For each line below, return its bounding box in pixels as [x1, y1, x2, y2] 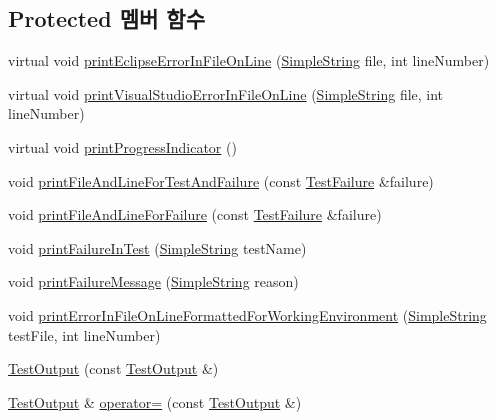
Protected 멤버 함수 [8, 3, 205, 34]
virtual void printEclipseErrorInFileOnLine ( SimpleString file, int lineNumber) [8, 50, 490, 71]
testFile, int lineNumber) [8, 324, 161, 345]
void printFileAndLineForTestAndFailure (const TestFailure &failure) [8, 170, 434, 191]
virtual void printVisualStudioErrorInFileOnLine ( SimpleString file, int [8, 83, 444, 104]
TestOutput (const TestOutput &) [8, 358, 219, 379]
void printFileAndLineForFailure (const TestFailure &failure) [8, 204, 382, 225]
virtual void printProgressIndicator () [8, 136, 237, 157]
